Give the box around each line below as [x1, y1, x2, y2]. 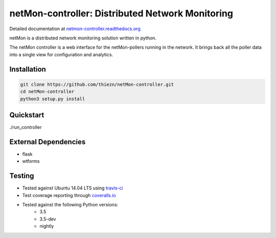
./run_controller [9, 124, 42, 130]
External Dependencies [9, 137, 86, 146]
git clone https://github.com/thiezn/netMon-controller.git [20, 81, 174, 87]
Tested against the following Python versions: [22, 201, 119, 207]
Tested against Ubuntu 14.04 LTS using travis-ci [22, 185, 123, 191]
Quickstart [9, 111, 44, 119]
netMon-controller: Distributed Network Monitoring [9, 8, 234, 19]
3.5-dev [39, 215, 56, 222]
